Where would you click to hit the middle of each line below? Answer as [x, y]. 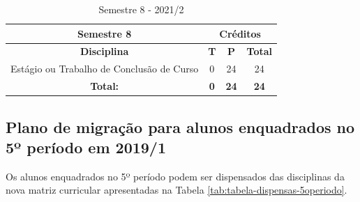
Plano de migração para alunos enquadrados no [180, 126]
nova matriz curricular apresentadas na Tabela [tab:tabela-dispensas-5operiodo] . [177, 190]
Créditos [240, 33]
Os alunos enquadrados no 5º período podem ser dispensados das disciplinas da [175, 176]
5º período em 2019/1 [86, 147]
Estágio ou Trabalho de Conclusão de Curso [105, 69]
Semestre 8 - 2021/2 [141, 9]
